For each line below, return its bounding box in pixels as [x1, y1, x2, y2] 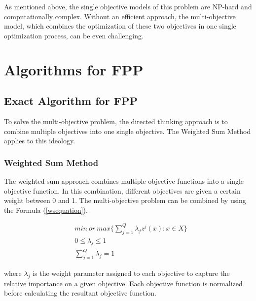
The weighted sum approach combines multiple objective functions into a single [4, 175, 244, 186]
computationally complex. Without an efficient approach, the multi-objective [4, 11, 236, 21]
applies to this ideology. [4, 135, 75, 146]
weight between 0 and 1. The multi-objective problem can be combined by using [4, 195, 246, 205]
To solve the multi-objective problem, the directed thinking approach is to [4, 116, 228, 126]
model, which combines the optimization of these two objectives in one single [4, 21, 236, 31]
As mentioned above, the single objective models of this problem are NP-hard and [4, 1, 252, 11]
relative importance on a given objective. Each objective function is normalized [4, 278, 243, 288]
